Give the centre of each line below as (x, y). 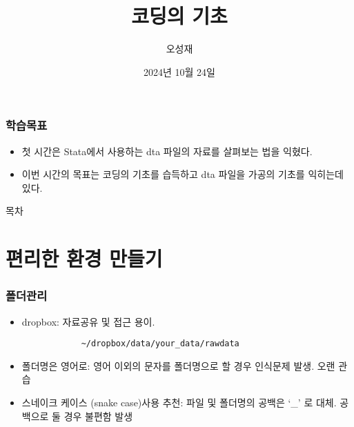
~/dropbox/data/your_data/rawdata (160, 344)
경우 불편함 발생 (98, 416)
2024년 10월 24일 (179, 71)
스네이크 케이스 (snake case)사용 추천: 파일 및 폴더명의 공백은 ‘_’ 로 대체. (179, 403)
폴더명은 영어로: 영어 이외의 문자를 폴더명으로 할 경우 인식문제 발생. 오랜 (178, 365)
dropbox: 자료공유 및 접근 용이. (88, 321)
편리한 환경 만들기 (84, 258)
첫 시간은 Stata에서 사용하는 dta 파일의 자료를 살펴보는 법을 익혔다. (167, 151)
